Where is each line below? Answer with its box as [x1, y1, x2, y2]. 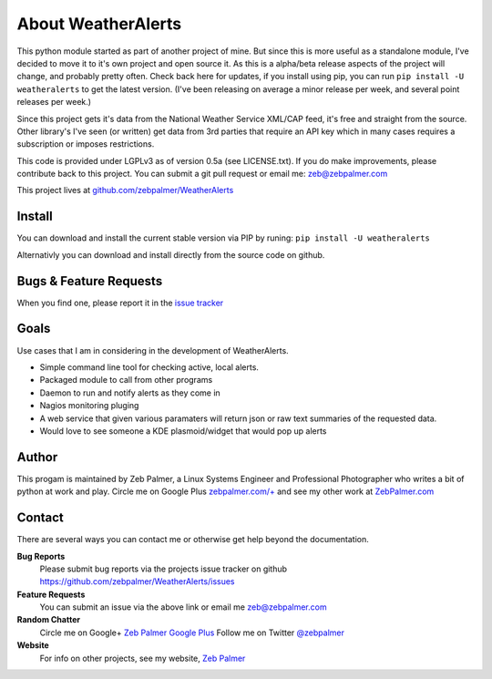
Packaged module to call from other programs [39, 375, 213, 386]
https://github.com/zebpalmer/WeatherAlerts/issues [39, 576, 235, 587]
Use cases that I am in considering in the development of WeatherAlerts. [16, 345, 289, 355]
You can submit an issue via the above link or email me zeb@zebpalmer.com [39, 602, 327, 612]
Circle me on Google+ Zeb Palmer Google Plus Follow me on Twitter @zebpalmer [39, 627, 345, 638]
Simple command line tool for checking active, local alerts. [39, 361, 260, 373]
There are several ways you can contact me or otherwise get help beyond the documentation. [16, 534, 369, 545]
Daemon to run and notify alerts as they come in [39, 387, 220, 398]
